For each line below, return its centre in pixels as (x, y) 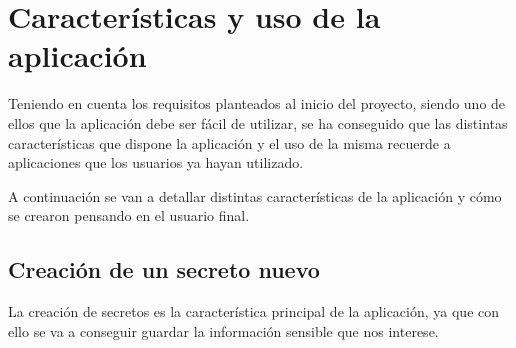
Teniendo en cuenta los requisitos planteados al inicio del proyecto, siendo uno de (257, 103)
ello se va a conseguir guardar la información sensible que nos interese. (223, 330)
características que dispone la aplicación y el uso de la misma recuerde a (229, 142)
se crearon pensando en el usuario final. (129, 215)
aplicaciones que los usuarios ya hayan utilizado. (156, 162)
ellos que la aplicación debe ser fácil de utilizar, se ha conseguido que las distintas (258, 122)
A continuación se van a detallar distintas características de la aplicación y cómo (255, 195)
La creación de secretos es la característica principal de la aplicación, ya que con (254, 311)
